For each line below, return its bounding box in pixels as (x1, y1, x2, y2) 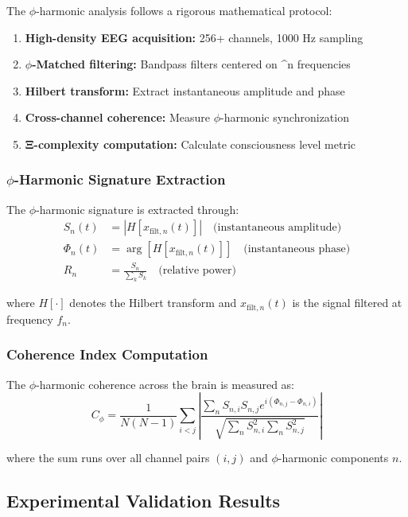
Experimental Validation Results (6, 488, 281, 513)
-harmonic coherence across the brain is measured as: (36, 375, 295, 392)
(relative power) (158, 265, 236, 277)
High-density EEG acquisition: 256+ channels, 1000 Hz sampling (25, 29, 363, 45)
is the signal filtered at (292, 294, 402, 311)
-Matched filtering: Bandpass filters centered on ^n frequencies (32, 56, 351, 72)
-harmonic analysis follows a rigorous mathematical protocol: (36, 2, 332, 18)
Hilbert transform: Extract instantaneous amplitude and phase (25, 82, 345, 99)
